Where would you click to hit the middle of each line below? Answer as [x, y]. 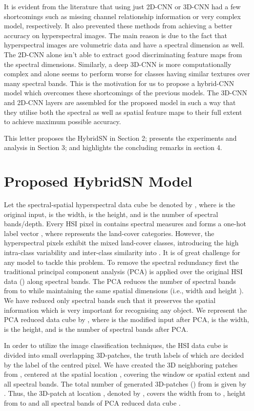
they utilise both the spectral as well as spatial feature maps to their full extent [123, 112]
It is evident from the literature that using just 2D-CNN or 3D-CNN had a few [122, 6]
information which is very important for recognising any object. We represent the [126, 310]
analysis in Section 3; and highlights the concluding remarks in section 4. [113, 147]
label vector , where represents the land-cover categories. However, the [109, 233]
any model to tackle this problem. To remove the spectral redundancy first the [121, 262]
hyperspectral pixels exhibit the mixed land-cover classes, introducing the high [121, 243]
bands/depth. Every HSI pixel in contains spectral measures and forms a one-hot [125, 224]
